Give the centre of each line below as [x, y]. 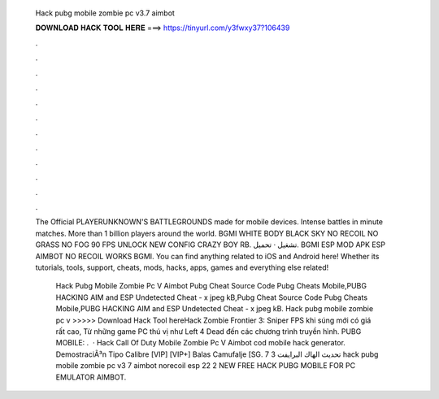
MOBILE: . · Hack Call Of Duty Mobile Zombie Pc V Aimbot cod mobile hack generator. [200, 343]
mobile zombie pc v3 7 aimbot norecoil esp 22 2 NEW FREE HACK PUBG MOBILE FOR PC [206, 366]
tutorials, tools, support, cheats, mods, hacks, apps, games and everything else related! [182, 267]
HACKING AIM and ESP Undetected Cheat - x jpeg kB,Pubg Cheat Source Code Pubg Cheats [212, 297]
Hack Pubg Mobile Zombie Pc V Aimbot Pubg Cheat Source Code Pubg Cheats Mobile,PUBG [211, 286]
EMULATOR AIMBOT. [91, 377]
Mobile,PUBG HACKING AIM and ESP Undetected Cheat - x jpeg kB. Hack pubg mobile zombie [215, 309]
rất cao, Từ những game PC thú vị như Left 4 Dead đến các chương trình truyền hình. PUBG [209, 331]
